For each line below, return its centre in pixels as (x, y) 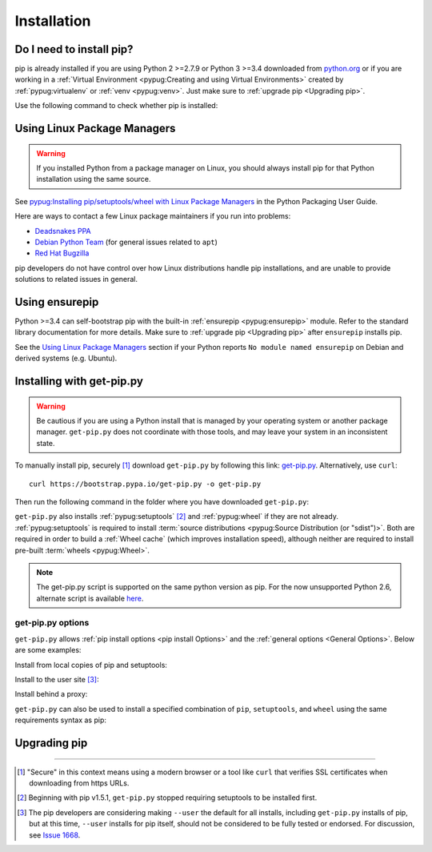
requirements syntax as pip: (61, 720)
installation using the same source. (94, 179)
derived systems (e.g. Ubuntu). (66, 358)
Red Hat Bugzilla (62, 253)
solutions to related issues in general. (76, 279)
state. (46, 443)
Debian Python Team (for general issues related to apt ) (126, 242)
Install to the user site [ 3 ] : (57, 680)
